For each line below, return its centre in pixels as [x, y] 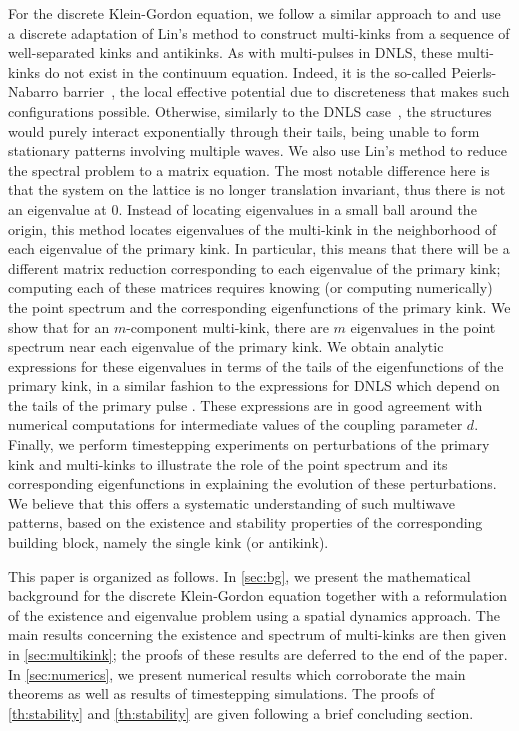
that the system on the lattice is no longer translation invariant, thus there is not [257, 189]
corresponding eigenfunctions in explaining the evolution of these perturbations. [252, 483]
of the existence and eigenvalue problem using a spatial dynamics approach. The [254, 614]
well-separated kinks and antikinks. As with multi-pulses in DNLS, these [230, 52]
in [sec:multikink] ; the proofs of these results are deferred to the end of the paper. [258, 654]
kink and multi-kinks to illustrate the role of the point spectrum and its [228, 463]
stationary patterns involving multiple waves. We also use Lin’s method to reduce [257, 150]
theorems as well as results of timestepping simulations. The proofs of [221, 693]
